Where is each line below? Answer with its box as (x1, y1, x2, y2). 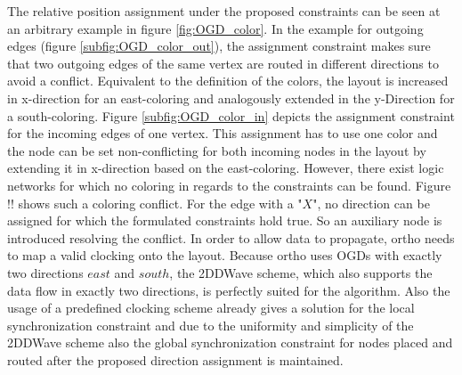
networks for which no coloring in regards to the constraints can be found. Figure (7, 175, 451, 194)
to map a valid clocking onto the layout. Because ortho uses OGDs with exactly (7, 246, 442, 265)
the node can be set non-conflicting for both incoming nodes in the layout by (7, 141, 426, 159)
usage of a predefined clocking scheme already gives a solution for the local (7, 298, 415, 317)
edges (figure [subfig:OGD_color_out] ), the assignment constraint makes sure (7, 37, 431, 55)
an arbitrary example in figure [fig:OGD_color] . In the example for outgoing (7, 19, 424, 37)
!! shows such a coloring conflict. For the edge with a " (7, 193, 303, 212)
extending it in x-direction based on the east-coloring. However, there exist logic (7, 159, 444, 177)
